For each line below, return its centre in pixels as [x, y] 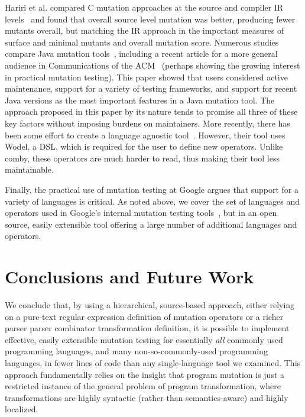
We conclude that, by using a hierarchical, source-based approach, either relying [150, 305]
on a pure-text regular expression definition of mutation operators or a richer [144, 316]
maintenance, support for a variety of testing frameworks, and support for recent [151, 88]
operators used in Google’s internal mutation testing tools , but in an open [141, 213]
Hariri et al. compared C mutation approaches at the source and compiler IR [144, 7]
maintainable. [29, 169]
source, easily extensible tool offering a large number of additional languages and [151, 224]
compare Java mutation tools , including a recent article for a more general [141, 54]
